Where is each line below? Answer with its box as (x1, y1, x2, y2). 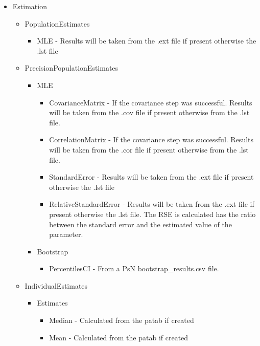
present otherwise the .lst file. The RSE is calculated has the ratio (49, 208, 256, 219)
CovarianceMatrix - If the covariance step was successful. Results (49, 97, 252, 107)
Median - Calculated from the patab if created (49, 315, 194, 326)
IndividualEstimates (25, 280, 88, 291)
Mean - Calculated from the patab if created (49, 332, 188, 342)
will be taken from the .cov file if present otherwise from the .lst (49, 107, 250, 118)
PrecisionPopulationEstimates (25, 62, 119, 73)
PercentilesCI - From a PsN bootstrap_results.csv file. (49, 263, 219, 274)
